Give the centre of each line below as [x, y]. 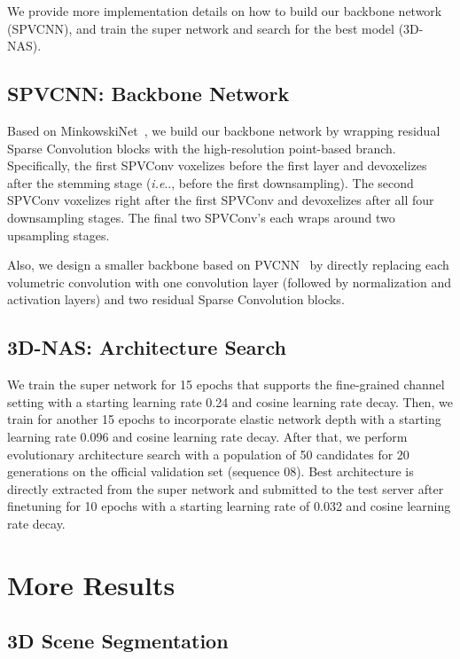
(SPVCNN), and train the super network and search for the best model [201, 28]
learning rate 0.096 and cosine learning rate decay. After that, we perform [207, 436]
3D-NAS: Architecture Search [147, 347]
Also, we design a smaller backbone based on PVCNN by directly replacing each [228, 265]
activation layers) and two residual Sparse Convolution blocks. [176, 299]
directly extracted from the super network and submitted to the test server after [226, 488]
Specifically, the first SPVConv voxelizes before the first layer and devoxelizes [217, 165]
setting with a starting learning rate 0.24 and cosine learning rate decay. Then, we [230, 401]
